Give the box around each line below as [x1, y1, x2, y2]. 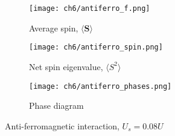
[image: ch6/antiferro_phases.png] [29, 82, 172, 91]
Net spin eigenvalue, [29, 60, 103, 73]
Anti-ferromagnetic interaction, [5, 119, 119, 132]
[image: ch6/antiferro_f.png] [29, 4, 150, 13]
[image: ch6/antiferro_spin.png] [29, 43, 163, 52]
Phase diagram [29, 99, 84, 112]
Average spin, [29, 21, 78, 34]
